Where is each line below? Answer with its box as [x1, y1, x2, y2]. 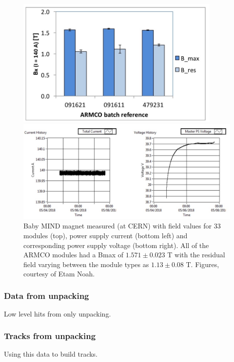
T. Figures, [186, 259, 219, 269]
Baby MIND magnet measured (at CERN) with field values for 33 [23, 221, 221, 231]
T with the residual [167, 249, 225, 260]
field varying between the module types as [23, 259, 149, 269]
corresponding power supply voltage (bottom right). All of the [23, 240, 209, 250]
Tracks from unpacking [4, 329, 96, 341]
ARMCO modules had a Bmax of [23, 249, 124, 260]
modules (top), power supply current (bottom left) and [23, 230, 188, 241]
